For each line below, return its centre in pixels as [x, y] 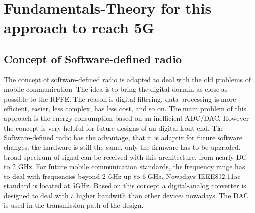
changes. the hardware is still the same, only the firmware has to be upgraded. [122, 147]
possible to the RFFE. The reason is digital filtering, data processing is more [120, 98]
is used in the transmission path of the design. [74, 205]
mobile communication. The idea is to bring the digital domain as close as [116, 89]
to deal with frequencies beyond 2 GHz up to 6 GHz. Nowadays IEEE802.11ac [122, 176]
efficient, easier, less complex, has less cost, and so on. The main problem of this [125, 108]
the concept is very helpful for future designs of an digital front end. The [114, 127]
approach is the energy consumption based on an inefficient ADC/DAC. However [127, 118]
